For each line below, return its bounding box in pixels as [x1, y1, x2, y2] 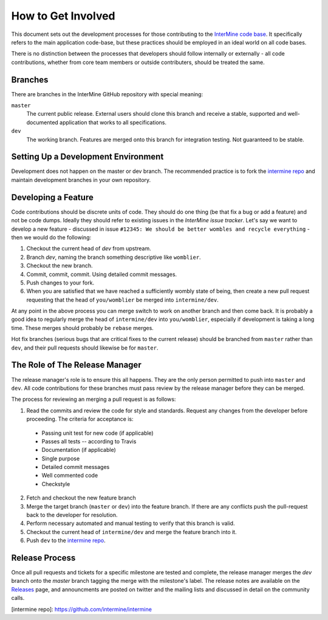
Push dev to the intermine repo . [26, 537, 106, 544]
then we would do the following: [11, 233, 91, 241]
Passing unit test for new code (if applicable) [41, 429, 154, 437]
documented [26, 119, 59, 126]
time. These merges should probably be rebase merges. [11, 324, 154, 331]
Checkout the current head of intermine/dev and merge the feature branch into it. [26, 528, 237, 535]
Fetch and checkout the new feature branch [26, 494, 136, 502]
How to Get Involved [11, 9, 115, 23]
